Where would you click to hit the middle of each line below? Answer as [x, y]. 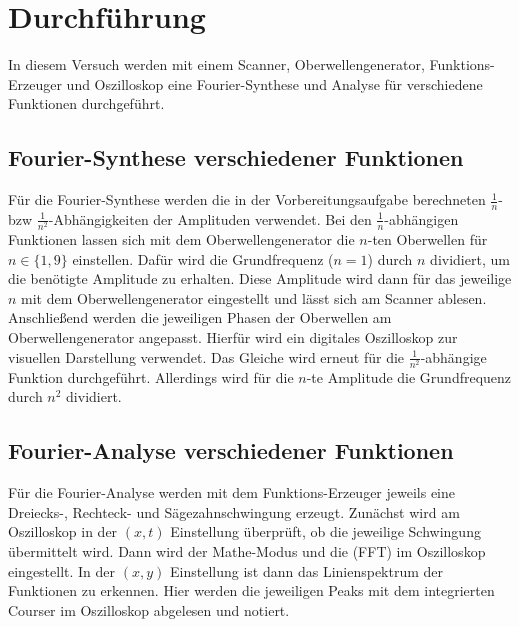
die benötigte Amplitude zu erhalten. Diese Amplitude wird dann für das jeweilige [260, 278]
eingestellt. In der [62, 570]
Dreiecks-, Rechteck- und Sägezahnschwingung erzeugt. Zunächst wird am [234, 511]
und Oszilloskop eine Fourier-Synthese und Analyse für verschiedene [274, 83]
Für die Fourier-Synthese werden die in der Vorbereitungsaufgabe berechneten [247, 199]
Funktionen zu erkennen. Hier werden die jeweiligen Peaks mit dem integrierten [251, 590]
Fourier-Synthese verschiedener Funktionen [236, 157]
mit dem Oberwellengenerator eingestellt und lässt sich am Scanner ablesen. [254, 297]
